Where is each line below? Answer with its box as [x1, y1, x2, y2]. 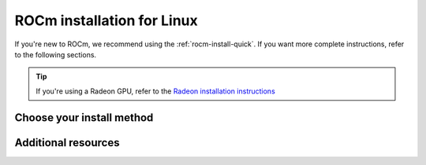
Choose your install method [14, 111, 154, 124]
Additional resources [14, 136, 120, 149]
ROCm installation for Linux [14, 12, 198, 29]
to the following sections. [14, 49, 97, 59]
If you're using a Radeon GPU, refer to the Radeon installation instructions [35, 86, 275, 96]
